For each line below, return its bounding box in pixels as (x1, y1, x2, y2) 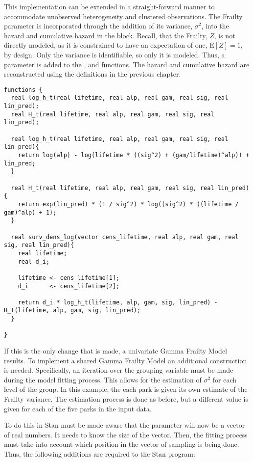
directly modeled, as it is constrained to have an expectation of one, (4, 40, 207, 50)
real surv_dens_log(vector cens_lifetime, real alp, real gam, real (11, 233, 239, 241)
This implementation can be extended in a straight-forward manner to (4, 1, 215, 11)
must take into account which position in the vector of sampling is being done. (4, 439, 239, 449)
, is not (214, 30, 235, 40)
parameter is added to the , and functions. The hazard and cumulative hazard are (4, 59, 250, 69)
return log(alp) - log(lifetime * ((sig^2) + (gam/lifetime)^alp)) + (18, 152, 250, 159)
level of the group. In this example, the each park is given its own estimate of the (4, 384, 248, 394)
